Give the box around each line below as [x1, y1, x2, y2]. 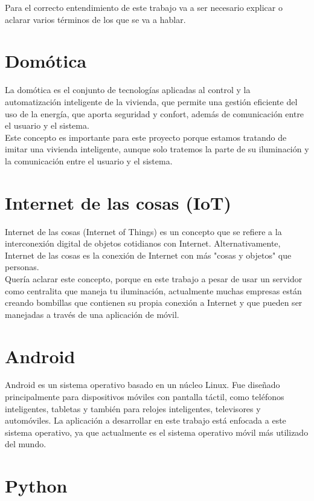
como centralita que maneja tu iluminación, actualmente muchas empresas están [5, 284, 302, 297]
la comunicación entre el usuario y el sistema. [5, 154, 173, 167]
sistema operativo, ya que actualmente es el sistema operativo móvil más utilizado [5, 425, 309, 438]
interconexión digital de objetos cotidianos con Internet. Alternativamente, [5, 237, 281, 250]
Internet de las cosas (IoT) [5, 190, 231, 215]
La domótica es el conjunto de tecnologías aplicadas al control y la [5, 83, 251, 96]
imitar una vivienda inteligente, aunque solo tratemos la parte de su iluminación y [5, 143, 309, 155]
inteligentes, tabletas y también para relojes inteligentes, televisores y [5, 402, 261, 415]
